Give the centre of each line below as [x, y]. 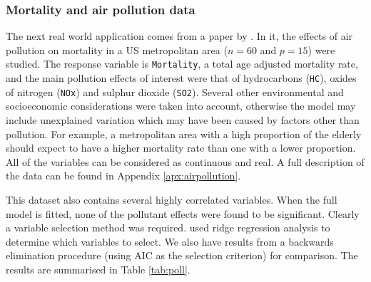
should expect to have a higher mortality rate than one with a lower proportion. [181, 148]
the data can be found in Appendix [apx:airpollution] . [123, 176]
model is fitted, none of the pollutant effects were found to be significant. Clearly [183, 213]
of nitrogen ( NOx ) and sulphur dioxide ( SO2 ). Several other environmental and [175, 92]
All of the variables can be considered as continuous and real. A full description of [185, 161]
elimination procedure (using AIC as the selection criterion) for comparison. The [182, 255]
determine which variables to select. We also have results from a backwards [170, 241]
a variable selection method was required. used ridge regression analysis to [168, 228]
